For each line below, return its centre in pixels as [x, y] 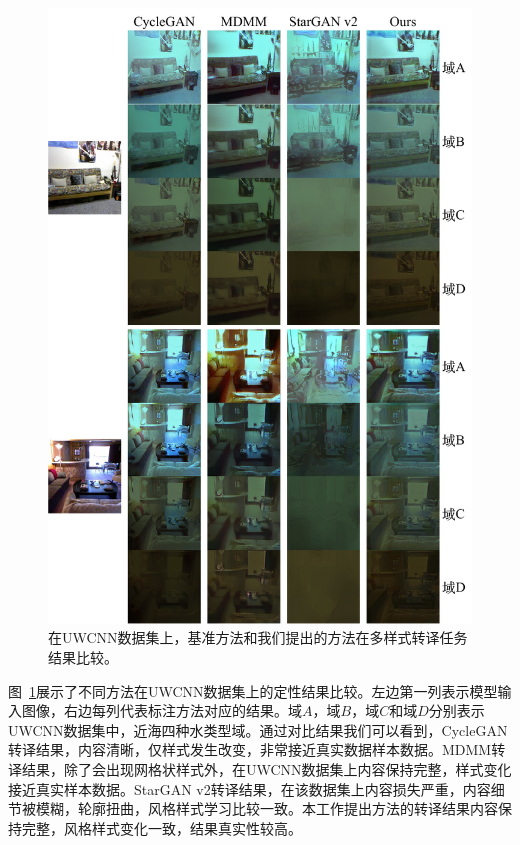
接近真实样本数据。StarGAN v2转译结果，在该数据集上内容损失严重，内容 [249, 788]
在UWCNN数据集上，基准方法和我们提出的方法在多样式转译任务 [258, 637]
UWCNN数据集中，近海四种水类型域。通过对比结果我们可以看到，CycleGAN [258, 729]
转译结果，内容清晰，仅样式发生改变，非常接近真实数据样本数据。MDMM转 [257, 749]
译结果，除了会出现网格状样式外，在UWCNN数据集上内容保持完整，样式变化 [260, 769]
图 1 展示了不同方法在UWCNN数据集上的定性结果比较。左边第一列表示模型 [253, 690]
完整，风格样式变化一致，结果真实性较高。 [161, 827]
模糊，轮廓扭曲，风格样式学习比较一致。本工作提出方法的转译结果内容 [266, 808]
